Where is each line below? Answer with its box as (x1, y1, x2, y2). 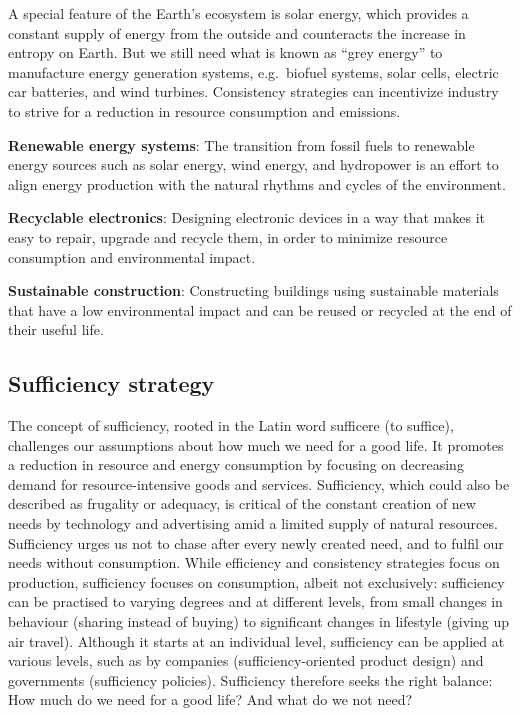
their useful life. (8, 319, 104, 340)
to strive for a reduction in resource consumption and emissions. (8, 100, 401, 121)
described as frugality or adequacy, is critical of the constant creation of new (8, 493, 476, 514)
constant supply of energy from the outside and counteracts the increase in (8, 22, 466, 43)
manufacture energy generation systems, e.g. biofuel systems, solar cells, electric (8, 61, 499, 82)
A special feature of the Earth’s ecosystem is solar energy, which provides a (8, 3, 469, 23)
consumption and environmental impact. (8, 246, 256, 267)
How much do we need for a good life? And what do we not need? (8, 689, 413, 710)
